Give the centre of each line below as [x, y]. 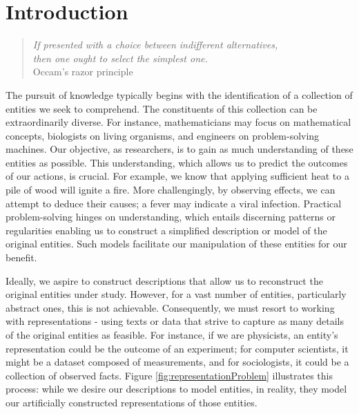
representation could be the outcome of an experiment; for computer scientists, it [177, 348]
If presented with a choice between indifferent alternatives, [155, 45]
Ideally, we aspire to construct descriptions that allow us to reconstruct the [164, 280]
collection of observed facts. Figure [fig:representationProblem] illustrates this [169, 375]
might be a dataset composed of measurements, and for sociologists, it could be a [177, 362]
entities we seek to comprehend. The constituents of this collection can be [162, 108]
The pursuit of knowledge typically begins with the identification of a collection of [179, 94]
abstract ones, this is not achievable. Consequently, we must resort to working [170, 307]
